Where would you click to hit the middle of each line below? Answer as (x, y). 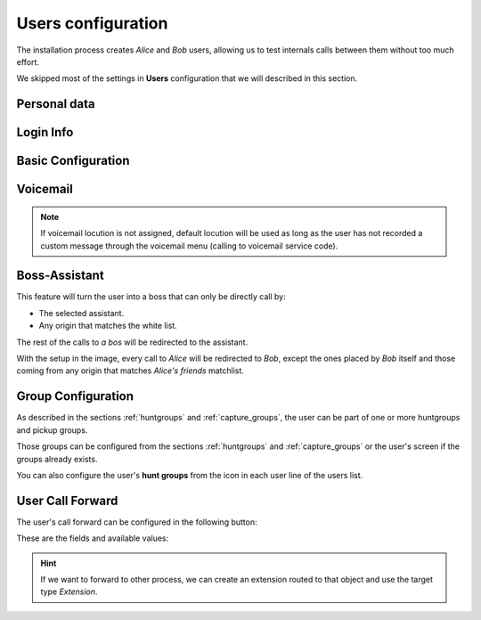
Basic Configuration (73, 161)
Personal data (56, 104)
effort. (28, 61)
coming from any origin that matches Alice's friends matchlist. (130, 371)
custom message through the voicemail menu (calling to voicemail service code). (189, 246)
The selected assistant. (82, 313)
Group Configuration (75, 396)
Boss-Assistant (60, 276)
